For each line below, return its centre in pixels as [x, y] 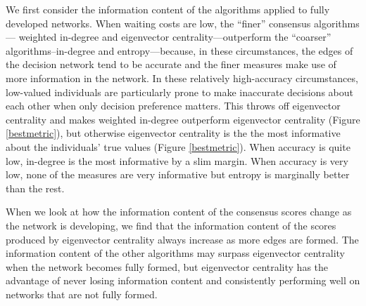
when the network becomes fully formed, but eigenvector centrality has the [167, 266]
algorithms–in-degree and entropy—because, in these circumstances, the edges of [179, 50]
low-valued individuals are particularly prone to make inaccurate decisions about [179, 92]
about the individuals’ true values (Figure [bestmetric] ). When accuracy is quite [178, 146]
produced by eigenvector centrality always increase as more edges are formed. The [182, 239]
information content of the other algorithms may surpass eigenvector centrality [175, 253]
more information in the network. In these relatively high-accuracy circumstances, [182, 78]
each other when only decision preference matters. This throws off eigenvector [173, 106]
